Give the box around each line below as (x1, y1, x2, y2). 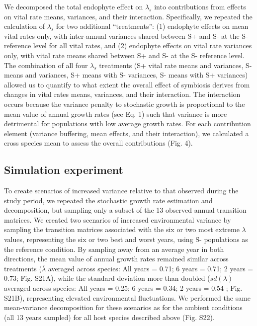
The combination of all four (4, 60, 88, 70)
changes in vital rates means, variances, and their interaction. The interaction (4, 89, 241, 99)
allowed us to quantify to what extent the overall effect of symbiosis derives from (4, 79, 250, 89)
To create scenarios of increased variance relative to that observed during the (4, 185, 239, 196)
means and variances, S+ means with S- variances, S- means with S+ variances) (4, 70, 248, 80)
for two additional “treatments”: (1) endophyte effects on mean (56, 21, 249, 31)
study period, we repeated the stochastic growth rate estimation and (4, 195, 213, 205)
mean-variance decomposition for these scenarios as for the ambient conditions (4, 302, 243, 313)
